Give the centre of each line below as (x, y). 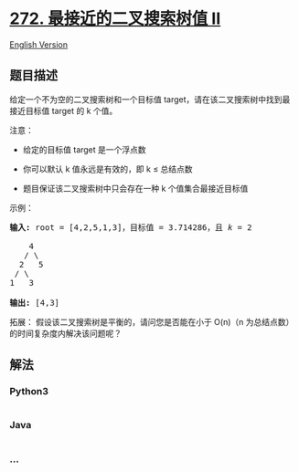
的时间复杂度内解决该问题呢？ (65, 333)
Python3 (29, 392)
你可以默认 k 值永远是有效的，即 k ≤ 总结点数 (108, 169)
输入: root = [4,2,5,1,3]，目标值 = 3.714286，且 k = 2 (131, 227)
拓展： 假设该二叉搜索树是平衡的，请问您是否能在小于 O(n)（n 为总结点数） (152, 321)
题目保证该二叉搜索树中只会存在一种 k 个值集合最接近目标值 (135, 188)
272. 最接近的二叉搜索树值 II (115, 19)
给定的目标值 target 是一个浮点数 (84, 149)
